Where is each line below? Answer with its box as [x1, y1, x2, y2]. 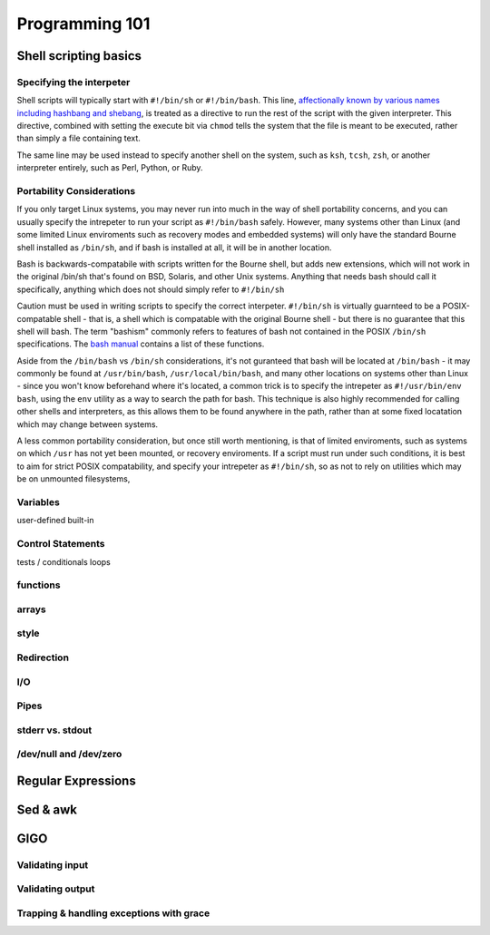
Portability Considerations [16, 185, 136, 198]
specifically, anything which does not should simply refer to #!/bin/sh [16, 284, 285, 295]
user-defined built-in [16, 515, 94, 526]
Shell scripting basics [16, 48, 142, 63]
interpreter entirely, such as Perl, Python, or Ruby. [16, 162, 203, 173]
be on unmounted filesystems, [16, 473, 131, 484]
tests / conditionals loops [16, 556, 111, 567]
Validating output [16, 882, 95, 895]
